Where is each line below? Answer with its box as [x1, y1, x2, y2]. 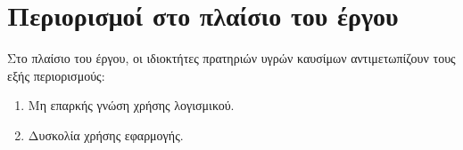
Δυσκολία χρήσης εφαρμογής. [28, 125, 184, 144]
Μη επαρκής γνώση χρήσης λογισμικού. [28, 96, 235, 114]
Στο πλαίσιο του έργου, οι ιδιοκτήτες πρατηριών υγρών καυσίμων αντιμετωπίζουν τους [7, 49, 456, 67]
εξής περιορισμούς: [7, 66, 105, 84]
